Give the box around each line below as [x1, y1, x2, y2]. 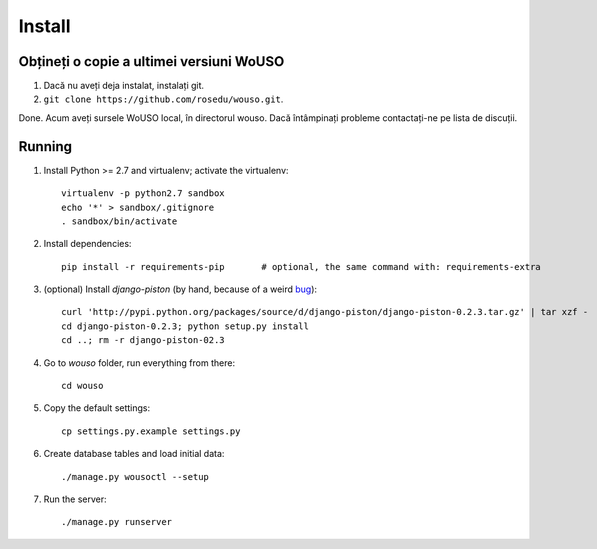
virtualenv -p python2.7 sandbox [61, 188, 225, 199]
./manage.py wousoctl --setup [61, 471, 210, 482]
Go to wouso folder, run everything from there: [43, 356, 235, 369]
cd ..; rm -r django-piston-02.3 [61, 335, 225, 346]
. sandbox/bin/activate [61, 215, 178, 227]
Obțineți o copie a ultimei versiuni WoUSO [18, 53, 285, 70]
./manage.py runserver [61, 516, 173, 528]
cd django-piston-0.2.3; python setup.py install [61, 320, 310, 332]
